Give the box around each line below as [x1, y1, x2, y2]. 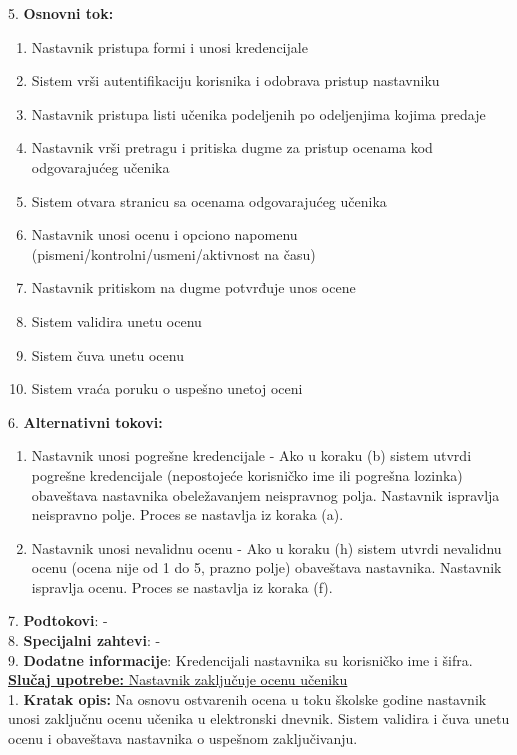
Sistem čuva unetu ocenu [31, 344, 184, 365]
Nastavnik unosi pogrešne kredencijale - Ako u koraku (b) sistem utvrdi [31, 445, 472, 466]
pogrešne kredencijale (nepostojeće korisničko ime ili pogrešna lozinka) [31, 464, 463, 485]
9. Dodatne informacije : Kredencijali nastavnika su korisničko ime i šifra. [8, 649, 473, 670]
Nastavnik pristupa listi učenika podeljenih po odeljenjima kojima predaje [31, 103, 486, 124]
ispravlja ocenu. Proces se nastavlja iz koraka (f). [31, 576, 333, 597]
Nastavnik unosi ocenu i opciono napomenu [31, 224, 298, 245]
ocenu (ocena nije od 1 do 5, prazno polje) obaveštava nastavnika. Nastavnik [31, 557, 502, 578]
